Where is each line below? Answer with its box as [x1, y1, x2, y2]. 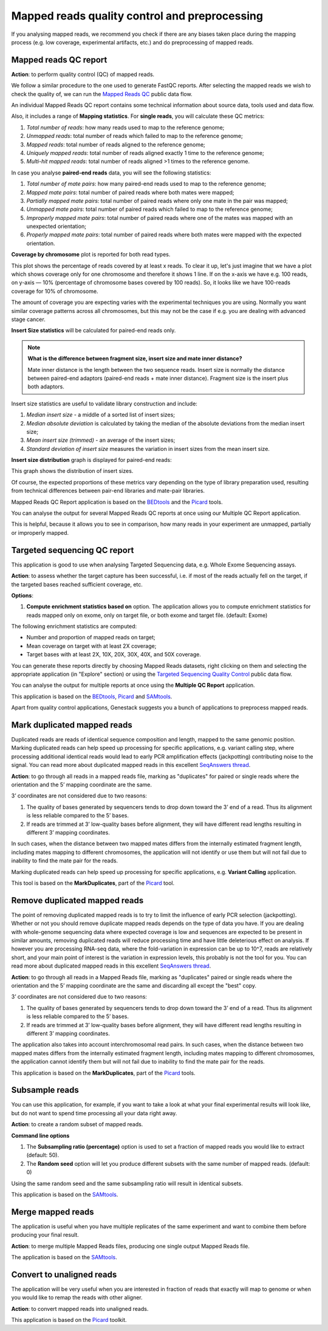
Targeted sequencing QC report [11, 545, 134, 555]
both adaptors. [27, 383, 65, 390]
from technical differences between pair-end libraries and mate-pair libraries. [11, 487, 205, 495]
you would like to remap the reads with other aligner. [11, 1294, 143, 1301]
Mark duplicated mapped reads [11, 720, 133, 730]
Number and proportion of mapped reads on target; [26, 634, 155, 641]
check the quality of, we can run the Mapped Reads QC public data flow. [11, 90, 193, 97]
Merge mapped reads [11, 1206, 94, 1217]
